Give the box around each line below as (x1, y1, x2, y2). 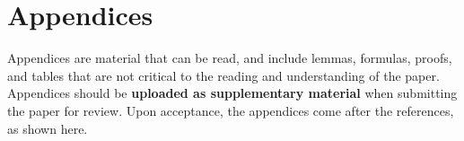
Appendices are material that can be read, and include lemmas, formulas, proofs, (7, 48, 452, 67)
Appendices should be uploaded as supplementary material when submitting (7, 84, 458, 102)
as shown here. (7, 119, 88, 137)
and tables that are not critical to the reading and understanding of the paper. (7, 66, 440, 84)
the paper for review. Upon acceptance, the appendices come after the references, (7, 101, 454, 119)
